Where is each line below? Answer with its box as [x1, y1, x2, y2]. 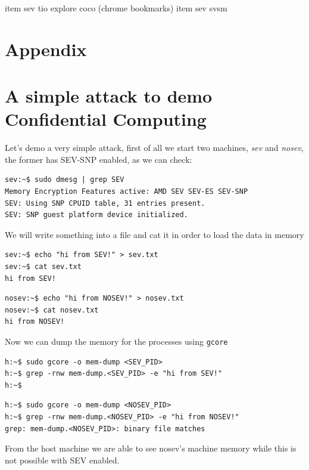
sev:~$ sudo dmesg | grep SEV [5, 175, 124, 184]
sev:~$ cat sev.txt [5, 262, 82, 271]
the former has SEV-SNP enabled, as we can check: [5, 153, 192, 165]
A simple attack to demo [5, 84, 213, 108]
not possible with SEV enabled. [5, 453, 120, 466]
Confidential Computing [5, 107, 207, 131]
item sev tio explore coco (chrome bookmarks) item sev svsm [5, 2, 227, 14]
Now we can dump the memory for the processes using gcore [5, 335, 228, 347]
